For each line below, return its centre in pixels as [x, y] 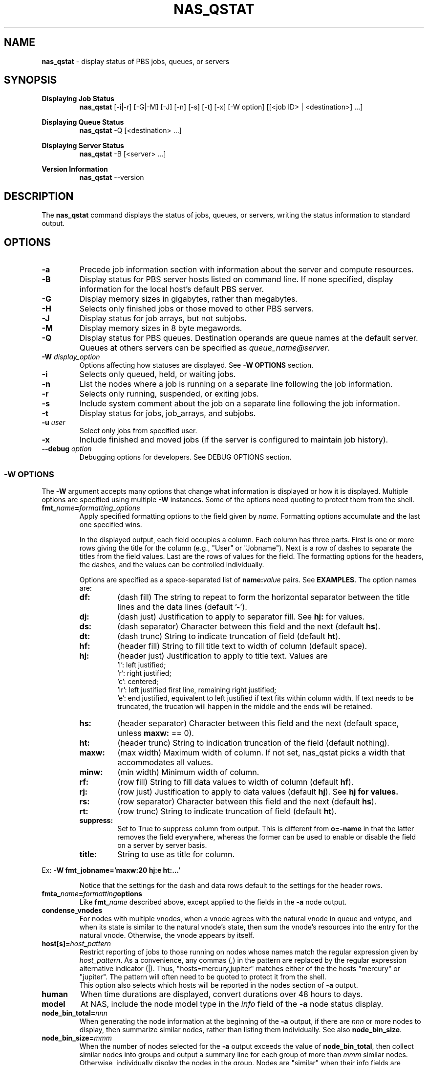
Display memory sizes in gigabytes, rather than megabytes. [188, 299]
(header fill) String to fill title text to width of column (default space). [242, 646]
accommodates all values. [165, 762]
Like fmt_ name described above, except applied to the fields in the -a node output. [213, 902]
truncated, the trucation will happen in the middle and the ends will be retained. [245, 706]
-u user [53, 422]
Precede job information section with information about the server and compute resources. [246, 270]
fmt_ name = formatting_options [91, 508]
